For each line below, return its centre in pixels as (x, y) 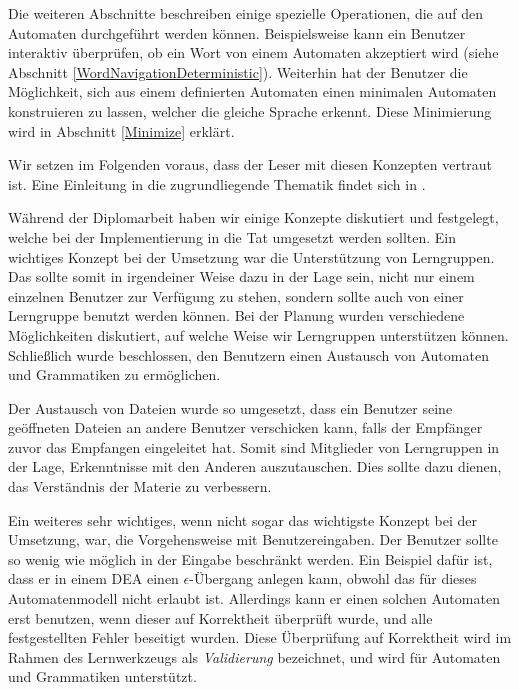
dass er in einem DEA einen (93, 578)
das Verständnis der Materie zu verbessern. (140, 486)
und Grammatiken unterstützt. (102, 676)
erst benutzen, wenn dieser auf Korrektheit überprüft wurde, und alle (220, 617)
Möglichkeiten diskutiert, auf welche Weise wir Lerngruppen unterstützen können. (258, 334)
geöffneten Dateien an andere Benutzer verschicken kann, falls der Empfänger (245, 427)
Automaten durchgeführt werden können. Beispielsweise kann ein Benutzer (237, 32)
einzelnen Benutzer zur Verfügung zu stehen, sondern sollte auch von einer (236, 295)
